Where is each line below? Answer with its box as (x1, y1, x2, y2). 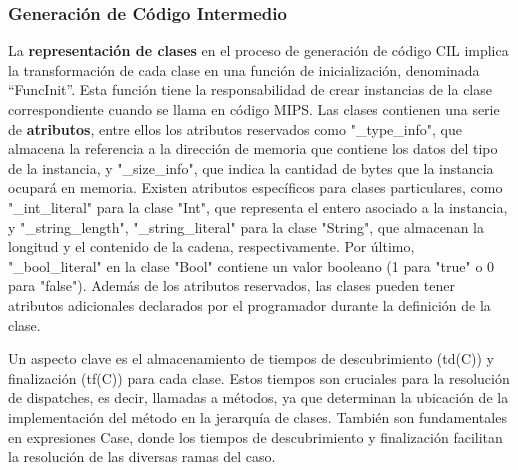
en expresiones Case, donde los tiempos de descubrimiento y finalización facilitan (8, 426, 503, 447)
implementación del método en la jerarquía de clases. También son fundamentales (8, 406, 507, 427)
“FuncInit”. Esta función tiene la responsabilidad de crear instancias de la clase (8, 79, 492, 100)
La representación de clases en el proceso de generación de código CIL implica (8, 40, 509, 61)
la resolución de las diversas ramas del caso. (8, 446, 276, 467)
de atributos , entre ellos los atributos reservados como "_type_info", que (8, 118, 462, 139)
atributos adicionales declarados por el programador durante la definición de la (8, 294, 491, 315)
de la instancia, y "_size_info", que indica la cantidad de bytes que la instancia (8, 157, 494, 178)
